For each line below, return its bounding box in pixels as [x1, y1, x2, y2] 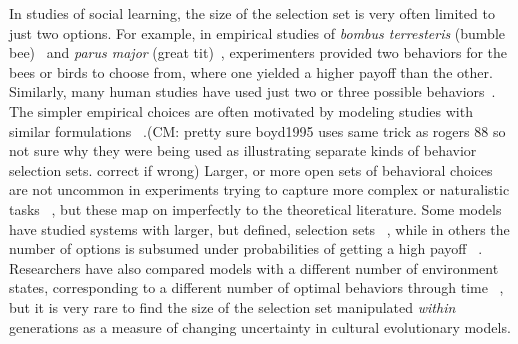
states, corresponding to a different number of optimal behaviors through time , [9, 277, 504, 298]
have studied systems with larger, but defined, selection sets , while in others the [9, 218, 510, 239]
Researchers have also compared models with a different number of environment [9, 257, 499, 278]
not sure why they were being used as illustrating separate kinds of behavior [9, 140, 477, 161]
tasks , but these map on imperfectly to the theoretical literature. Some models [9, 198, 502, 219]
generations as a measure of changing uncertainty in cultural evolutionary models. [9, 316, 511, 337]
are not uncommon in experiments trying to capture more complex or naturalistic [9, 179, 510, 200]
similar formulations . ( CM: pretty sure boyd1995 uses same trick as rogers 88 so [9, 120, 506, 141]
